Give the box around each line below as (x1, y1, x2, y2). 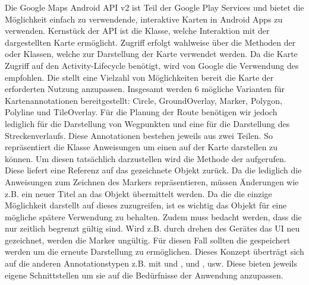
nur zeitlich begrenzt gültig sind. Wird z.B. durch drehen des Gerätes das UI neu (5, 222, 300, 235)
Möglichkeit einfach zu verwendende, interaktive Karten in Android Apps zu (5, 12, 283, 25)
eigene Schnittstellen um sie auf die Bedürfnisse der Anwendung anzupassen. (5, 268, 283, 281)
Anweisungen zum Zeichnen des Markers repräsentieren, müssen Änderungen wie (5, 175, 299, 188)
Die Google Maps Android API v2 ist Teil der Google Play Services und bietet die (5, 1, 304, 13)
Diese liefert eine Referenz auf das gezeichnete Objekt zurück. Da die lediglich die (5, 164, 302, 176)
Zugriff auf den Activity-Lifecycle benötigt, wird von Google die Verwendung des (5, 59, 299, 71)
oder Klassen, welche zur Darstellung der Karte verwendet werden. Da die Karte (5, 47, 298, 60)
